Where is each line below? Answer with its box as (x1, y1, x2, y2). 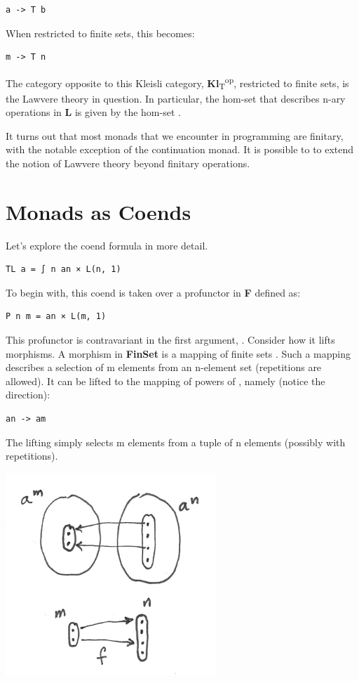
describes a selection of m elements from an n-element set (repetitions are (6, 360, 322, 375)
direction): (6, 387, 50, 402)
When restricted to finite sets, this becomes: (6, 25, 195, 40)
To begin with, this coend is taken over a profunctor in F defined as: (6, 285, 301, 299)
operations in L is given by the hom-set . (6, 105, 181, 119)
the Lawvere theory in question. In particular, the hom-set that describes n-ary (6, 91, 346, 105)
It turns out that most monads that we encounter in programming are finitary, (6, 128, 344, 143)
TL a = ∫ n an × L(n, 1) (6, 264, 121, 275)
